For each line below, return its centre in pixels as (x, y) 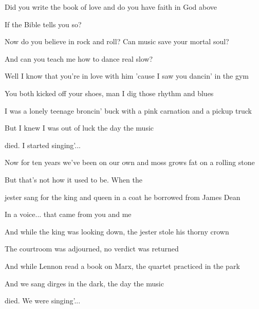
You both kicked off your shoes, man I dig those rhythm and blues (109, 93)
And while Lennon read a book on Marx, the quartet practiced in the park (122, 266)
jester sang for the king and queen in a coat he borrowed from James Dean (123, 197)
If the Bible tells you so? (43, 24)
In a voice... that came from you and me (68, 214)
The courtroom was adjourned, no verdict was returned (92, 249)
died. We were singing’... (43, 301)
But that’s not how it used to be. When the (73, 179)
